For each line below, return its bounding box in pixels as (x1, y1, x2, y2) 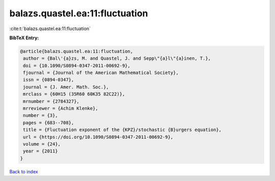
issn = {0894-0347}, (23, 77, 74, 83)
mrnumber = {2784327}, (23, 98, 80, 104)
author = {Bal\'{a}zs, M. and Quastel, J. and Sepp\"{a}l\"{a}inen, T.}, (23, 56, 211, 61)
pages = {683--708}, (23, 120, 74, 125)
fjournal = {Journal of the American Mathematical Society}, (23, 70, 179, 76)
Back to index (9, 168, 38, 174)
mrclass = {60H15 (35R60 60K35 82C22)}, (23, 91, 125, 97)
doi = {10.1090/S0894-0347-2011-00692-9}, (23, 63, 131, 68)
